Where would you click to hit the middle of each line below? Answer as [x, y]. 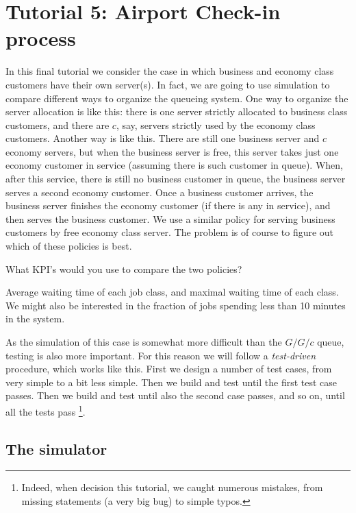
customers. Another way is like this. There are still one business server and [163, 138]
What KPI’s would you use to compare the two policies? [124, 269]
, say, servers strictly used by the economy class [216, 124]
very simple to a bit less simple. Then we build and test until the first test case [171, 382]
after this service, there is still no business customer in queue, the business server [176, 179]
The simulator [56, 448]
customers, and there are [58, 124]
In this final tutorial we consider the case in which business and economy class [170, 71]
